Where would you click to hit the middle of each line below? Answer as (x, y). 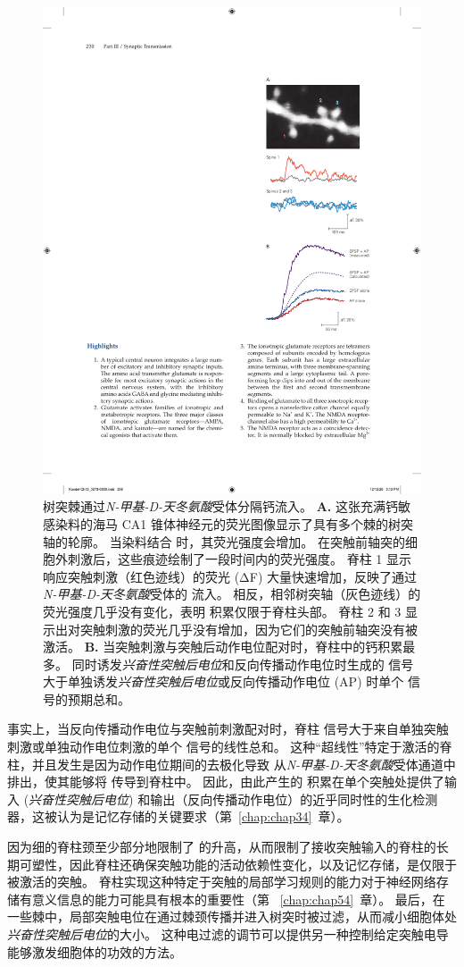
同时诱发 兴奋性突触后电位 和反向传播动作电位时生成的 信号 (243, 664)
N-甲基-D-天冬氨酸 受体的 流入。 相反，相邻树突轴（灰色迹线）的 (232, 594)
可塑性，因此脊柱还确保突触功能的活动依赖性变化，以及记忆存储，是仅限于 (238, 864)
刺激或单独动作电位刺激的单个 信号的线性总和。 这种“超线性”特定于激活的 (224, 747)
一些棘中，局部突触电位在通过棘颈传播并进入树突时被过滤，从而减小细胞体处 (232, 917)
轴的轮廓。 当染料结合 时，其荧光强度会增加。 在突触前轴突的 (224, 541)
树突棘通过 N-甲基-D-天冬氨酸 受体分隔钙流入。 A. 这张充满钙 (220, 506)
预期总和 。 (99, 698)
